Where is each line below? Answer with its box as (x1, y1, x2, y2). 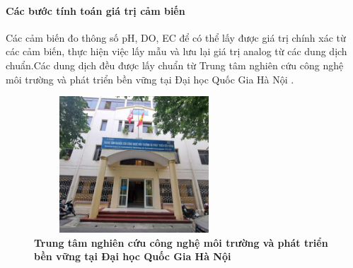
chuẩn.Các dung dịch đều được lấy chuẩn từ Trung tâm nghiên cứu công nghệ (6, 57, 344, 72)
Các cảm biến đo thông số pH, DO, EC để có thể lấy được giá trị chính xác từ (6, 30, 346, 45)
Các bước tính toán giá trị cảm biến (6, 3, 185, 18)
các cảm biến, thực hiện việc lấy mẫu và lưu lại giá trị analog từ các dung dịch (6, 44, 347, 59)
